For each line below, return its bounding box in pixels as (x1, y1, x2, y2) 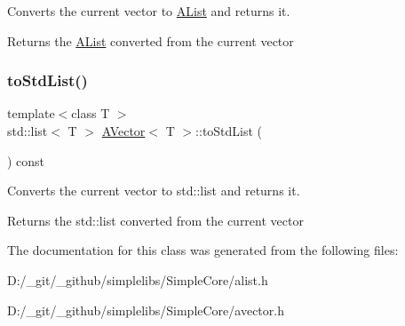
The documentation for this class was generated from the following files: (7, 241, 399, 259)
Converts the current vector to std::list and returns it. (7, 181, 300, 200)
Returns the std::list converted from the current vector (7, 211, 304, 229)
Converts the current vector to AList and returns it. (7, 2, 290, 20)
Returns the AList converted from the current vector (7, 31, 294, 50)
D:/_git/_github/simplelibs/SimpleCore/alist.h (7, 270, 268, 289)
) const (7, 151, 45, 170)
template (7, 104, 55, 123)
